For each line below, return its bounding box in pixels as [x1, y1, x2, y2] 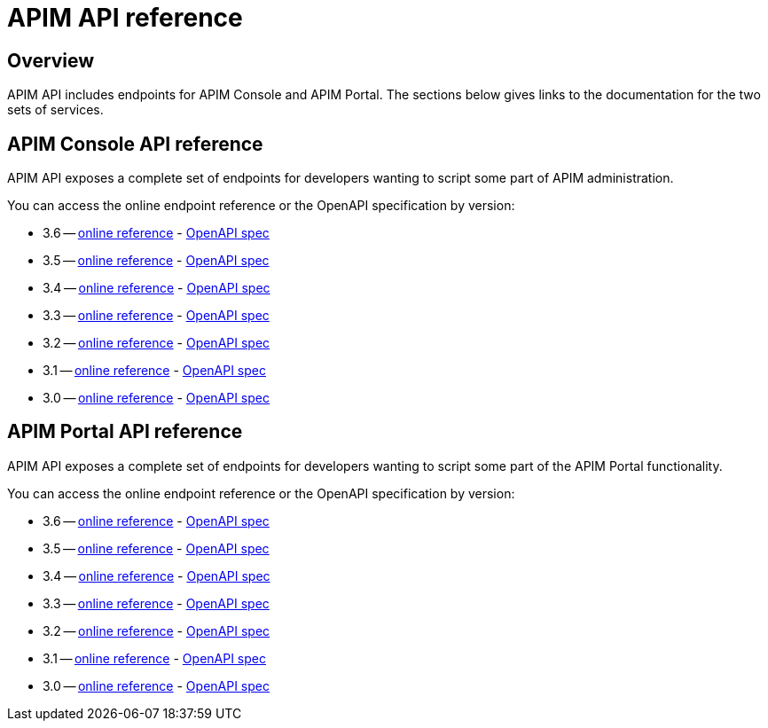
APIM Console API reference [7, 132, 263, 155]
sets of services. [7, 102, 104, 118]
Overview [7, 49, 95, 72]
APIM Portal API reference [7, 420, 243, 443]
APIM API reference [7, 3, 243, 33]
